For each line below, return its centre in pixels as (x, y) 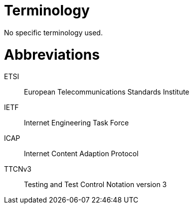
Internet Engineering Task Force (77, 123)
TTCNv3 (18, 169)
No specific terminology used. (53, 32)
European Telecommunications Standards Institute (107, 92)
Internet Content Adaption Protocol (81, 154)
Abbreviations (52, 54)
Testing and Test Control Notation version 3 (96, 185)
